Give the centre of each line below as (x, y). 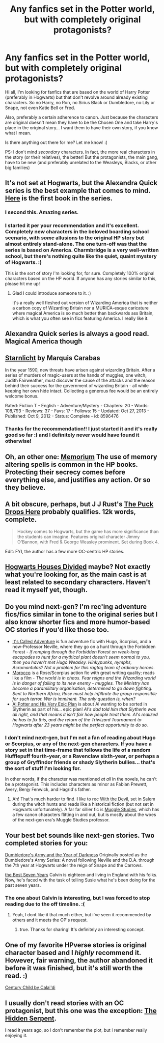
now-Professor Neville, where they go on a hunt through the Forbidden (84, 647)
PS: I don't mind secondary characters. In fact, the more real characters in (80, 152)
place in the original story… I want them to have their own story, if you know (82, 127)
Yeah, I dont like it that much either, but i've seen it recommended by (82, 915)
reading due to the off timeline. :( (45, 904)
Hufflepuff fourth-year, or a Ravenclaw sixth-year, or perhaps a (82, 756)
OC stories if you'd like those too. (57, 630)
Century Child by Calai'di (30, 987)
